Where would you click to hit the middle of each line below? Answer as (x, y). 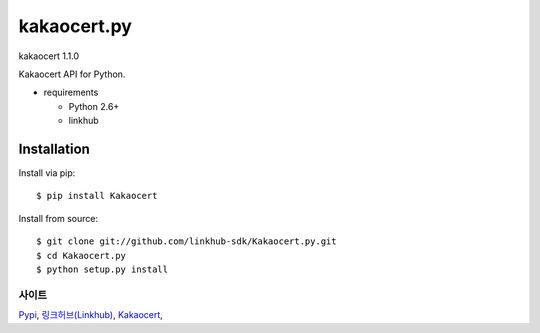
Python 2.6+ (94, 106)
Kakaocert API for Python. (72, 74)
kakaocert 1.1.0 (49, 56)
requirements (71, 92)
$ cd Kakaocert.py (81, 255)
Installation (54, 148)
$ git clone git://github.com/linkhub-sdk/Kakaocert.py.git (186, 241)
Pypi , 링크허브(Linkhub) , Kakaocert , (91, 315)
